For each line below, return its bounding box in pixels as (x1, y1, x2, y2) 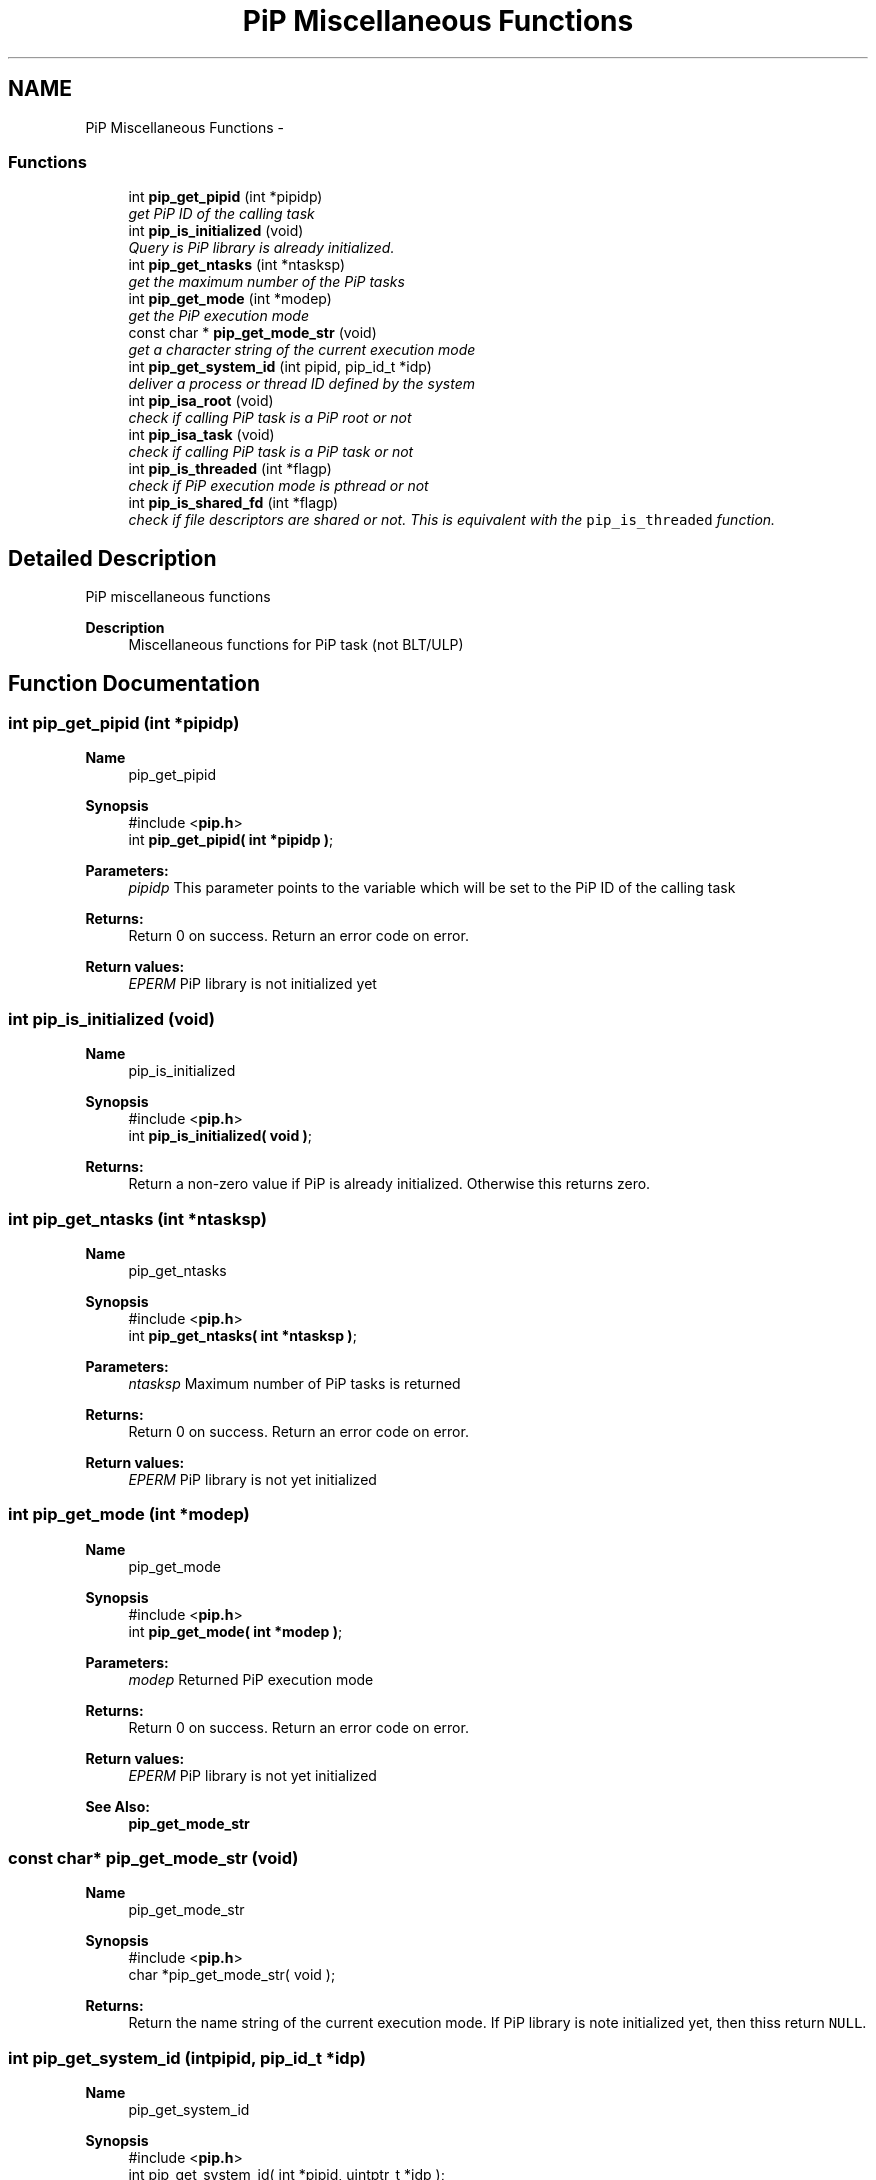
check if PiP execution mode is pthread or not (128, 477, 429, 495)
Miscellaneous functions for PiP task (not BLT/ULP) (128, 636, 464, 654)
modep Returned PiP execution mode (128, 1670, 374, 1688)
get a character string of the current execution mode (128, 341, 476, 359)
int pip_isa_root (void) (128, 392, 274, 410)
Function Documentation (8, 670, 260, 696)
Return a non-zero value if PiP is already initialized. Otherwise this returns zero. (128, 1175, 651, 1193)
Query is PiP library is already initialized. (128, 239, 395, 257)
